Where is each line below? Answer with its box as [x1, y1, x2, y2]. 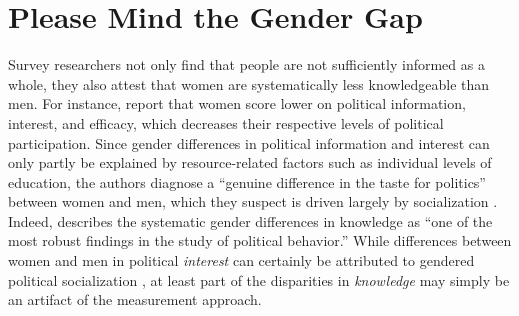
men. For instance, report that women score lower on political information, [8, 93, 466, 114]
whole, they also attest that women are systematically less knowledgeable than [8, 73, 490, 94]
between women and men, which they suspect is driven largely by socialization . [8, 191, 498, 212]
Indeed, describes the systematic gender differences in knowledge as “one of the [8, 210, 493, 231]
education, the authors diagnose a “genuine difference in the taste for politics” [8, 171, 486, 192]
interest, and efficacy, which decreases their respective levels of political [8, 112, 444, 133]
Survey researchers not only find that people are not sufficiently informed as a [8, 54, 485, 75]
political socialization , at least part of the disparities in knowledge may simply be [8, 269, 510, 290]
